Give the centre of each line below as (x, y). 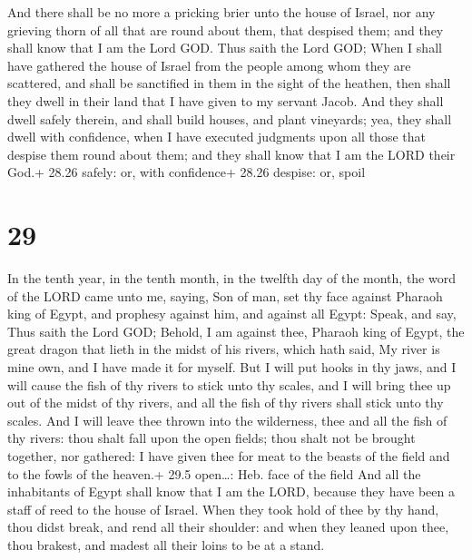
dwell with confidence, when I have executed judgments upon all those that (216, 137)
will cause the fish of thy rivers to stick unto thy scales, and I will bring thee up (229, 384)
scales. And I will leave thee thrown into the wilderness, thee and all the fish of (227, 420)
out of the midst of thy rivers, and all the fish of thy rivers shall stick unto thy (226, 403)
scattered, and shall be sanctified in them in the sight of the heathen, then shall (229, 83)
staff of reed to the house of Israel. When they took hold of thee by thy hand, (223, 509)
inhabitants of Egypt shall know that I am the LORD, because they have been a (231, 491)
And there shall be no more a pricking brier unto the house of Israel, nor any (221, 12)
